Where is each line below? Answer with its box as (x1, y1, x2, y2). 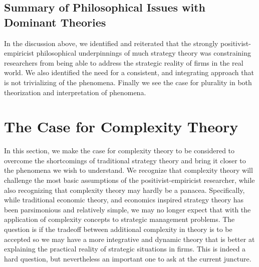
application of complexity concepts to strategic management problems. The (4, 214, 235, 224)
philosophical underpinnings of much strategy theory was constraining (36, 48, 251, 58)
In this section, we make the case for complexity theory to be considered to (4, 145, 235, 156)
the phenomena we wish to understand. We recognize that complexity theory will (4, 165, 253, 175)
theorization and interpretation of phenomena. (4, 87, 146, 97)
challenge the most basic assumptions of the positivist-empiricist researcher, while (4, 175, 255, 185)
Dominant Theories (4, 14, 106, 30)
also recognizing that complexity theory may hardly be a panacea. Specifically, (4, 184, 245, 195)
